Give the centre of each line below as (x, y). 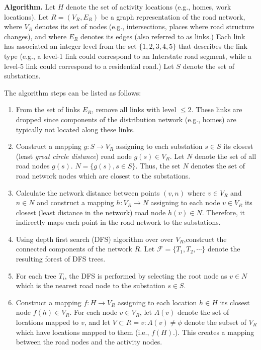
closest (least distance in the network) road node (91, 212)
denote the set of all (226, 156)
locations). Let (26, 16)
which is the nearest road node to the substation (91, 285)
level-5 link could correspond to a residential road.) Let (89, 66)
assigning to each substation (159, 146)
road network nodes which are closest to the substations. (103, 175)
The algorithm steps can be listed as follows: (73, 92)
